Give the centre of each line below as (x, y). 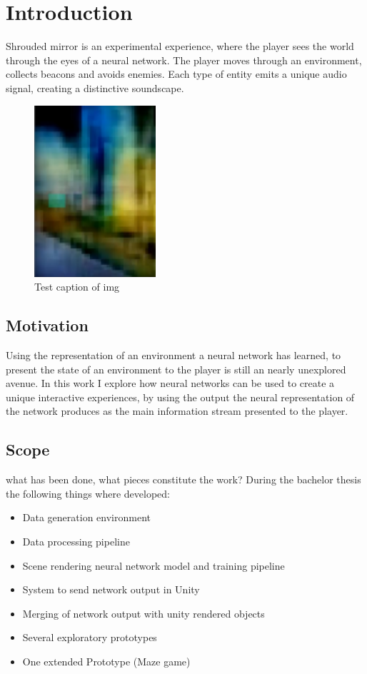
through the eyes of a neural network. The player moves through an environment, (184, 60)
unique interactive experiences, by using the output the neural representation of (180, 397)
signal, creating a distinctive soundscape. (95, 87)
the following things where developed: (88, 493)
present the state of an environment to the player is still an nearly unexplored (176, 369)
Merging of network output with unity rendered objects (144, 613)
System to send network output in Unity (111, 589)
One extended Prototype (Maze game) (106, 661)
